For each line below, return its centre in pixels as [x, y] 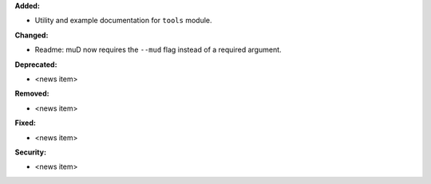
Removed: [32, 94]
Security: [31, 152]
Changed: [32, 35]
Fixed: [25, 123]
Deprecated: [36, 65]
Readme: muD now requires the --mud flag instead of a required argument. [158, 50]
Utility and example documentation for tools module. [123, 21]
